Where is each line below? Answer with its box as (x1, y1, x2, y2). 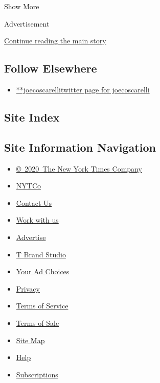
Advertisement (4, 18, 50, 29)
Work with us (16, 214, 59, 225)
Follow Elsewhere (4, 60, 97, 76)
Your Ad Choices (16, 266, 70, 277)
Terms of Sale (16, 317, 59, 328)
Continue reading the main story (4, 35, 106, 46)
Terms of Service (16, 300, 68, 311)
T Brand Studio (16, 249, 66, 259)
